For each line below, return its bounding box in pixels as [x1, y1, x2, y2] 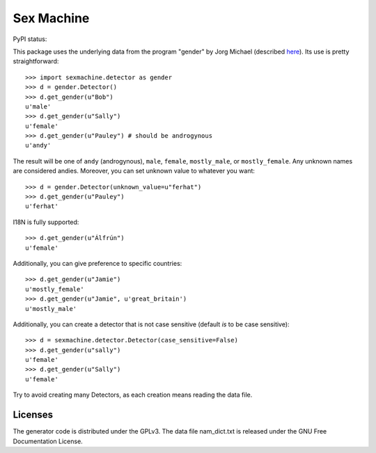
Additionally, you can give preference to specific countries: [13, 259, 182, 267]
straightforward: [13, 57, 59, 65]
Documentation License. [13, 437, 83, 445]
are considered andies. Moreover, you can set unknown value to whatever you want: [13, 167, 256, 175]
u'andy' [25, 141, 52, 150]
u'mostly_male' [25, 305, 77, 312]
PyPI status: [13, 35, 47, 43]
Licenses [13, 409, 54, 421]
